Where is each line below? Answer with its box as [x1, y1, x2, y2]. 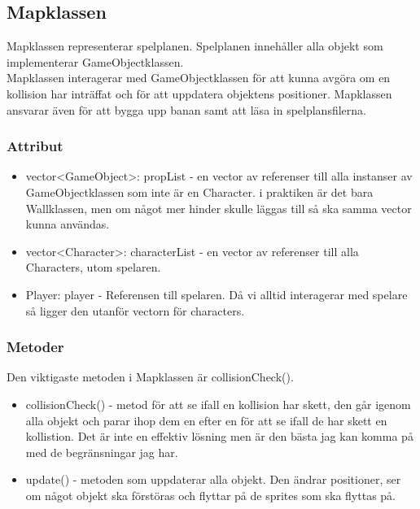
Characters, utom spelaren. [25, 259, 161, 276]
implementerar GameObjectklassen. [7, 53, 184, 70]
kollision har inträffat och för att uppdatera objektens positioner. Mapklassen [7, 85, 392, 102]
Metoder [7, 337, 64, 357]
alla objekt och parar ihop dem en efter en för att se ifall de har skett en [25, 411, 387, 429]
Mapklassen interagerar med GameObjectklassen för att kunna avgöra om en [7, 69, 391, 86]
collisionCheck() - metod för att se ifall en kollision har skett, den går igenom [25, 395, 411, 412]
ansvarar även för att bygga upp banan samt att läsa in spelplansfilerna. [7, 101, 366, 118]
